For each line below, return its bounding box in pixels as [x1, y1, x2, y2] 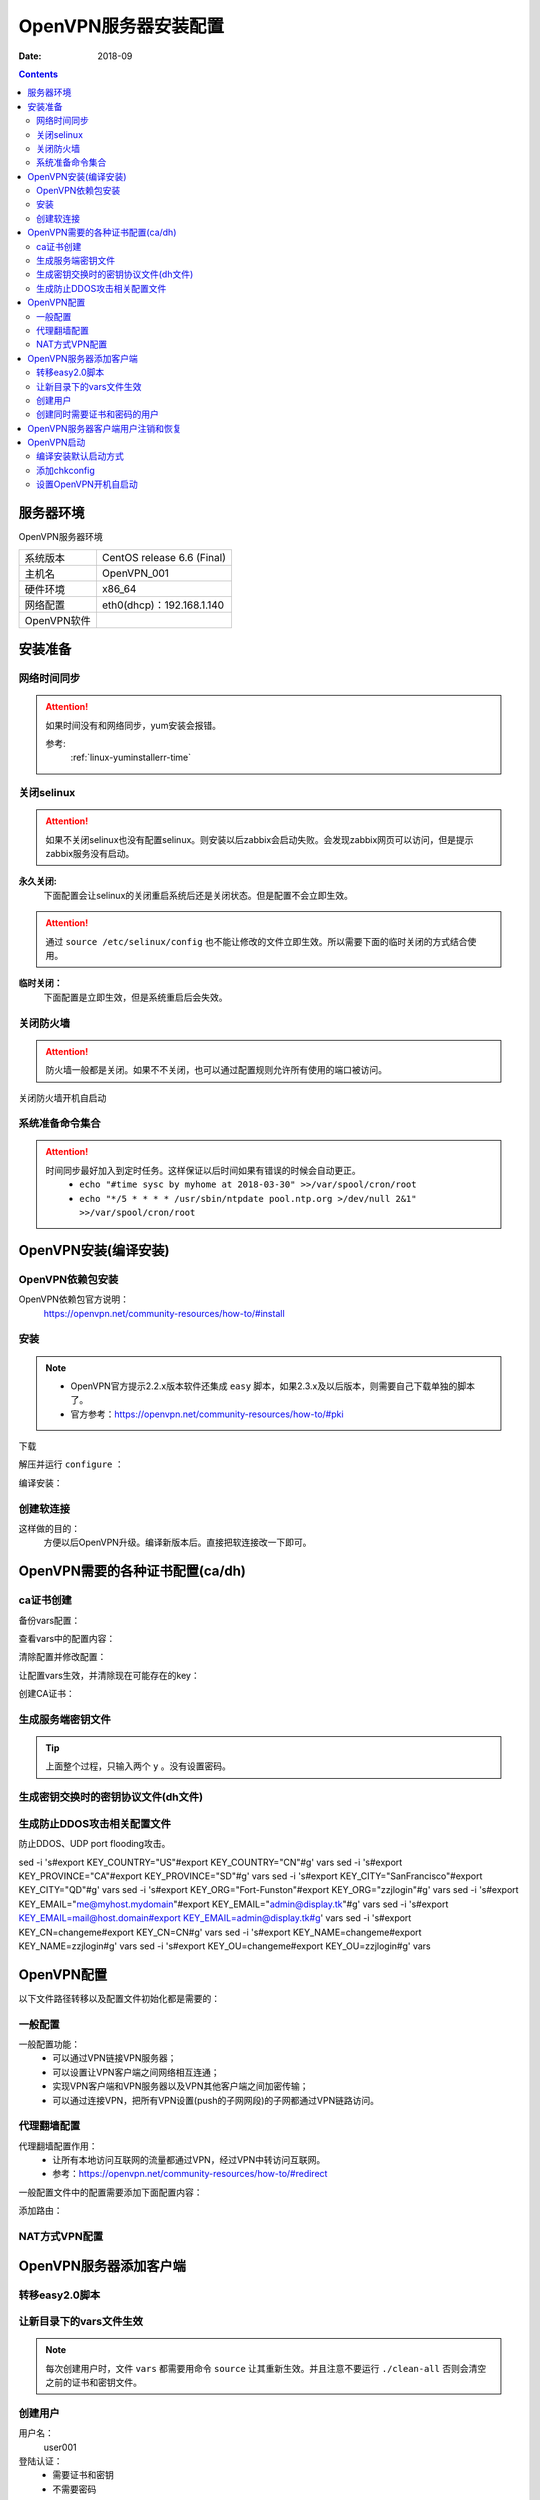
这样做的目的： [18, 1523, 80, 1535]
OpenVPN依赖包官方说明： [18, 1293, 130, 1305]
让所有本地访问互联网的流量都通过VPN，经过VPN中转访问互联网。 [52, 2154, 326, 2166]
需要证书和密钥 [52, 2469, 114, 2481]
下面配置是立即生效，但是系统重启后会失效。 [43, 991, 228, 1003]
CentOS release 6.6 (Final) [101, 550, 227, 564]
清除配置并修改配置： [18, 1651, 107, 1663]
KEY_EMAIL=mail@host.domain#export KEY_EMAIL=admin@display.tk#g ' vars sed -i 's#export [18, 1912, 412, 1924]
